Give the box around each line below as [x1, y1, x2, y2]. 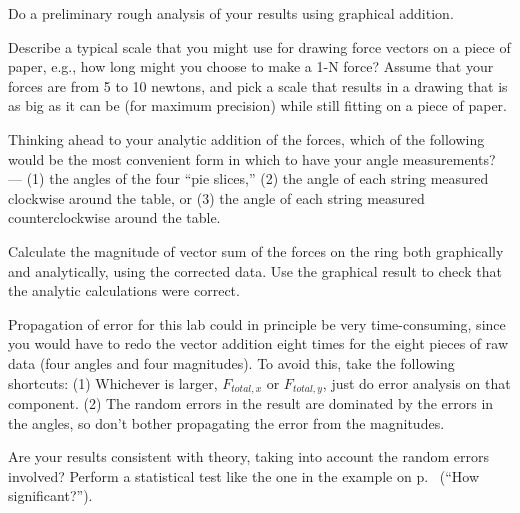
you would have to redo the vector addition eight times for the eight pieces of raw [8, 333, 508, 354]
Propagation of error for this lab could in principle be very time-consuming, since [8, 313, 506, 334]
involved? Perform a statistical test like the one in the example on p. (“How [8, 465, 480, 486]
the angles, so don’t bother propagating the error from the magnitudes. [8, 412, 445, 433]
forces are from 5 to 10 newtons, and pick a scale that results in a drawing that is [8, 75, 508, 96]
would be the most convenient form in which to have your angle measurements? [8, 148, 496, 169]
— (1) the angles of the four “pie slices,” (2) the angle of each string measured [8, 168, 489, 189]
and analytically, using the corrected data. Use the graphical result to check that [8, 260, 502, 281]
